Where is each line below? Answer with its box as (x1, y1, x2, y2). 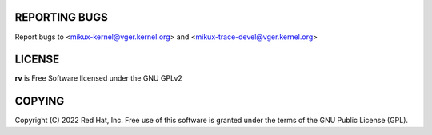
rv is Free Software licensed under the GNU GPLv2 (14, 73, 183, 83)
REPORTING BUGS (14, 10, 108, 24)
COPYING (14, 94, 65, 108)
